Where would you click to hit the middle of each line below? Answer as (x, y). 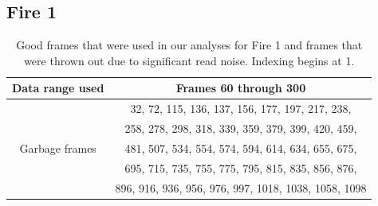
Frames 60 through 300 (241, 88)
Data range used (58, 88)
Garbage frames (58, 148)
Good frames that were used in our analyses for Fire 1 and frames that (189, 45)
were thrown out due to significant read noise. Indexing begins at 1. (189, 60)
